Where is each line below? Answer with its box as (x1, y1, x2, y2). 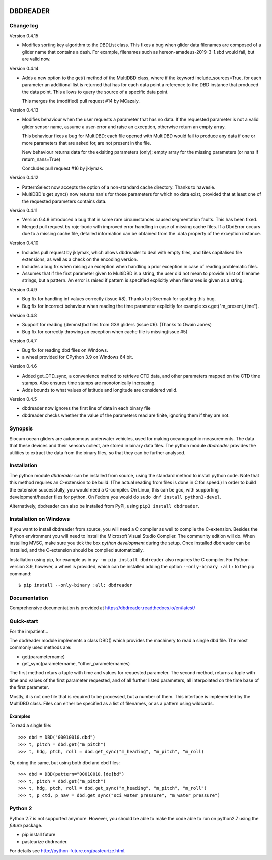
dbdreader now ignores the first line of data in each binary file (22, 405, 151, 411)
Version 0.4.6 (9, 363, 37, 370)
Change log (9, 22, 38, 29)
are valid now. (22, 56, 51, 62)
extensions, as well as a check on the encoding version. (22, 256, 138, 262)
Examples (9, 713, 31, 719)
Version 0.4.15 (9, 33, 39, 39)
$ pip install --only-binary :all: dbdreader (18, 582, 133, 588)
